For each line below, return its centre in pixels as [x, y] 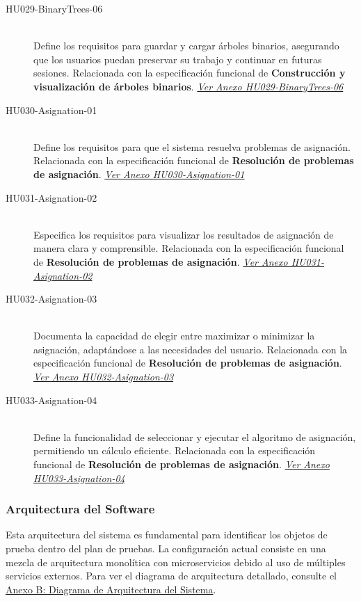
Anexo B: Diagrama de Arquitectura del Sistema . [111, 589]
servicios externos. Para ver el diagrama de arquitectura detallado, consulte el [171, 576]
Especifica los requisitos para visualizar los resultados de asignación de [184, 234]
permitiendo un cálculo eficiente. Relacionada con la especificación [175, 450]
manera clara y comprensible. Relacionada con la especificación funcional [189, 248]
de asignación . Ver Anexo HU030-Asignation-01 [139, 174]
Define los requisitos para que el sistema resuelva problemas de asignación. [192, 146]
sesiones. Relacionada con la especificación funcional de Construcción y [190, 73]
